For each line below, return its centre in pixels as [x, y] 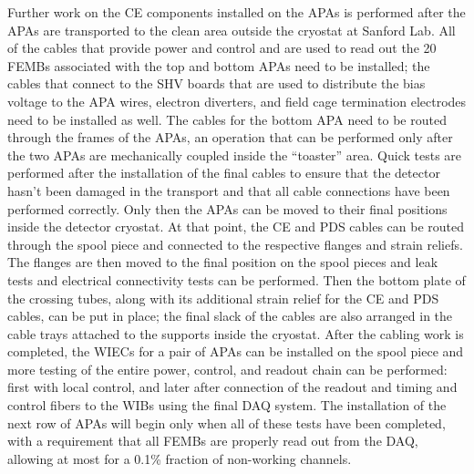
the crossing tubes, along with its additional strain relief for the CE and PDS [223, 298]
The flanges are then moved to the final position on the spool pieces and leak [223, 262]
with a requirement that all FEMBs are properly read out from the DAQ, [213, 441]
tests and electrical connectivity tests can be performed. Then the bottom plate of [237, 279]
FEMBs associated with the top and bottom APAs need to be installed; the [219, 65]
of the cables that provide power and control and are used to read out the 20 [222, 48]
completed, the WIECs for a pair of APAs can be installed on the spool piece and [236, 351]
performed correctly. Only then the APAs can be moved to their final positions [227, 208]
